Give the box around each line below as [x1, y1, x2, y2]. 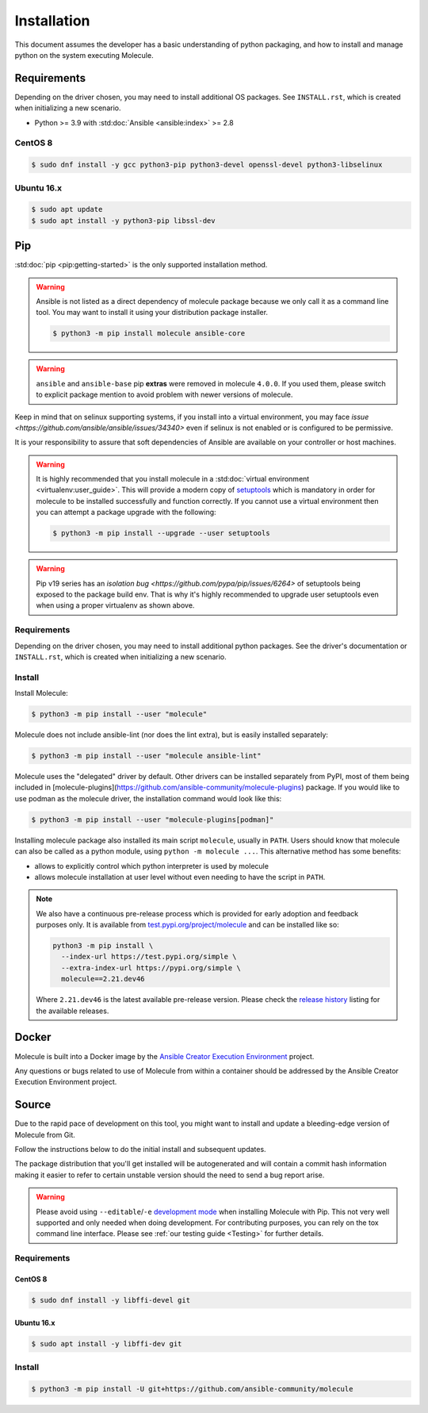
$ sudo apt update [31, 205, 103, 214]
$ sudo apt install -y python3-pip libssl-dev [31, 216, 216, 225]
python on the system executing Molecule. [14, 50, 154, 60]
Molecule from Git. [14, 1130, 75, 1139]
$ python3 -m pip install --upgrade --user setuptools [52, 528, 270, 538]
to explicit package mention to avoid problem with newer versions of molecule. [36, 390, 293, 400]
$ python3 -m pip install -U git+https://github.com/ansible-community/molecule [31, 1384, 353, 1393]
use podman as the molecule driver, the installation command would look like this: [14, 793, 282, 803]
